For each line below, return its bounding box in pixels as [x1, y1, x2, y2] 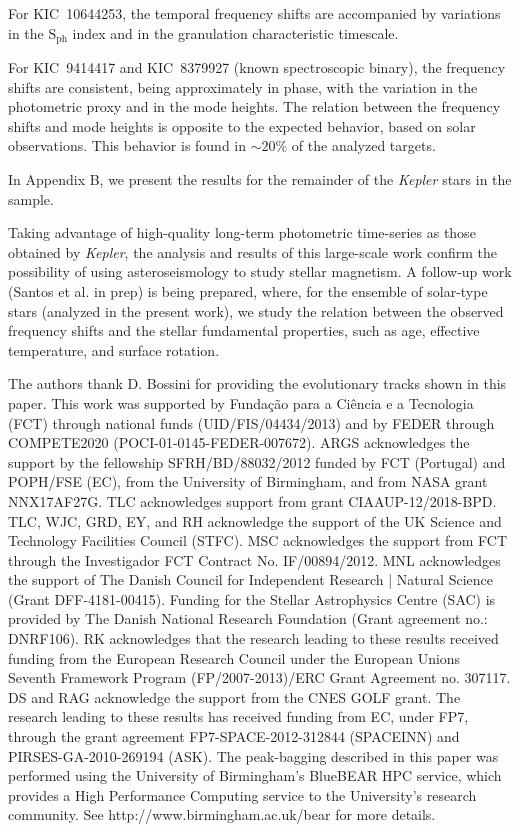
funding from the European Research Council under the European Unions [8, 647, 461, 668]
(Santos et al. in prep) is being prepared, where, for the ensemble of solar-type [8, 280, 488, 301]
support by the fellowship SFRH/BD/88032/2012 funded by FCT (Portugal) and [8, 451, 506, 472]
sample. [8, 188, 54, 209]
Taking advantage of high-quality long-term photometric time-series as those [8, 222, 476, 243]
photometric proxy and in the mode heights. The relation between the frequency [8, 96, 501, 117]
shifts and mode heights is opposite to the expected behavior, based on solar [8, 115, 476, 136]
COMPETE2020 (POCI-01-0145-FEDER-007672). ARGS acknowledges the [8, 432, 470, 453]
